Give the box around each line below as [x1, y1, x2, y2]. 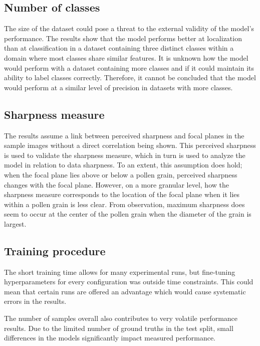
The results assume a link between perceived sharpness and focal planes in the [4, 130, 244, 140]
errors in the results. [4, 296, 67, 306]
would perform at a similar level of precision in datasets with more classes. [4, 82, 233, 92]
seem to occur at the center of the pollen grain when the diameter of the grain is [4, 209, 251, 219]
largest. [4, 218, 27, 229]
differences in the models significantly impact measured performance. [4, 332, 216, 343]
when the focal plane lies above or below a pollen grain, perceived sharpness [4, 169, 237, 180]
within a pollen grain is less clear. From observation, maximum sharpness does [4, 199, 245, 209]
